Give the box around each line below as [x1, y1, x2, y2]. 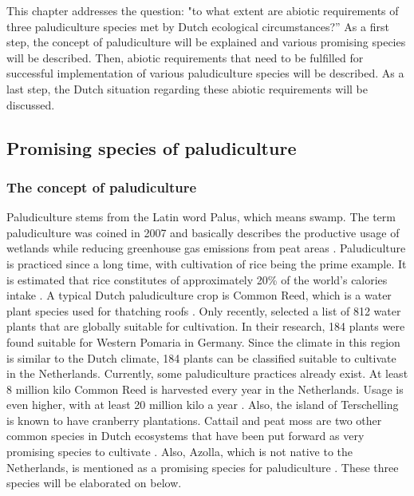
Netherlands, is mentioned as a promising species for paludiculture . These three [6, 458, 399, 475]
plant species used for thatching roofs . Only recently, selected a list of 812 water [6, 302, 401, 319]
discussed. [6, 96, 55, 113]
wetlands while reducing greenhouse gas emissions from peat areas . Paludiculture [6, 240, 406, 256]
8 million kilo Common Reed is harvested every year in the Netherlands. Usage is [6, 380, 404, 397]
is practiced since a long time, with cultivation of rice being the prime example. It [6, 255, 407, 272]
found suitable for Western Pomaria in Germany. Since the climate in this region [6, 333, 400, 350]
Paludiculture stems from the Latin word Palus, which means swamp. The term [6, 208, 396, 225]
